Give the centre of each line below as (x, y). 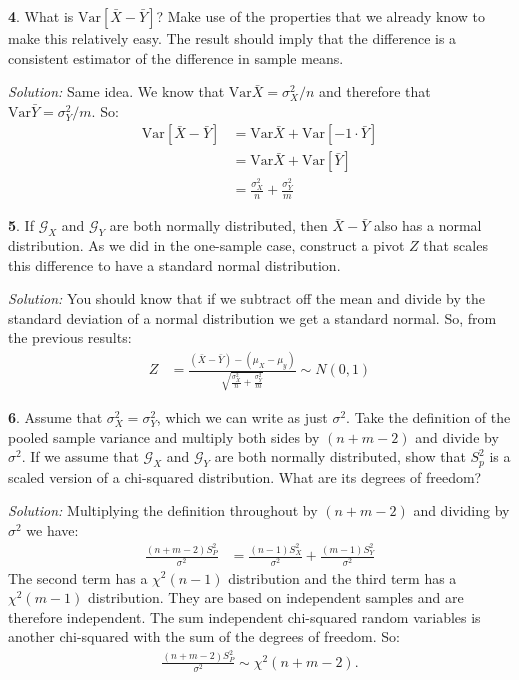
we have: (52, 529)
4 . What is (41, 16)
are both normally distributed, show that (340, 456)
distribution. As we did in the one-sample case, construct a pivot (206, 244)
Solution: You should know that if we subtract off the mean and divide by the (246, 298)
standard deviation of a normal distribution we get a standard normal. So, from (252, 317)
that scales (455, 244)
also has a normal (427, 225)
